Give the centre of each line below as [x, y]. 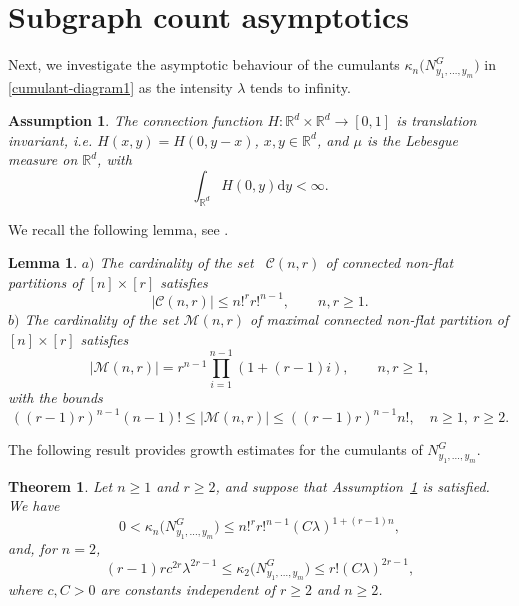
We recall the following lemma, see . [118, 228]
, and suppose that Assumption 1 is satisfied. [352, 485]
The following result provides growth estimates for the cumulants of [215, 449]
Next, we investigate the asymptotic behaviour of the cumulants [204, 64]
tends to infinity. [300, 86]
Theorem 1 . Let [60, 485]
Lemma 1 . [43, 262]
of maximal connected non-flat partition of [379, 318]
